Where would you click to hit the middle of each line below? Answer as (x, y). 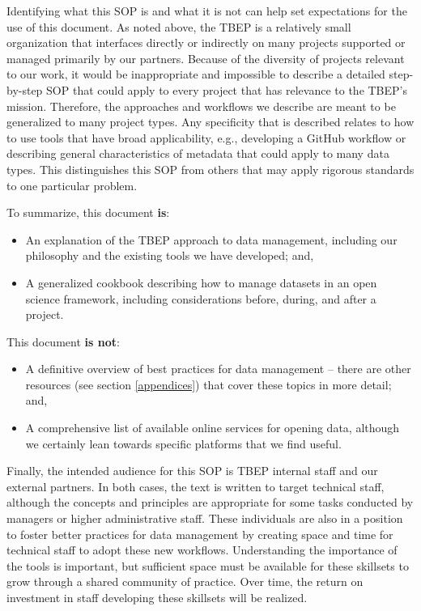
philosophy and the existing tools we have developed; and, (170, 255)
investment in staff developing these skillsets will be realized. (157, 597)
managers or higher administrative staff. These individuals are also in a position (205, 518)
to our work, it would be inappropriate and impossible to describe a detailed (196, 74)
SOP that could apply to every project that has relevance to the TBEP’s (227, 89)
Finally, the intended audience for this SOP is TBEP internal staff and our (192, 471)
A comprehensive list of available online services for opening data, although (213, 428)
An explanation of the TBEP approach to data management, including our (211, 239)
